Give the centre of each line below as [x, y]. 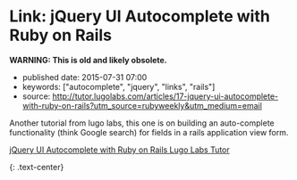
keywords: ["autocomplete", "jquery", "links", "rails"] [119, 86]
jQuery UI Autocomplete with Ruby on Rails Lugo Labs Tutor [119, 150]
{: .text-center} [37, 167]
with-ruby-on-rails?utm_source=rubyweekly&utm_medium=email [142, 105]
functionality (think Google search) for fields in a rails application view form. [149, 132]
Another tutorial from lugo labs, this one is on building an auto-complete [142, 123]
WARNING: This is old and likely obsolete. [88, 60]
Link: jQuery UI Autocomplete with [140, 16]
